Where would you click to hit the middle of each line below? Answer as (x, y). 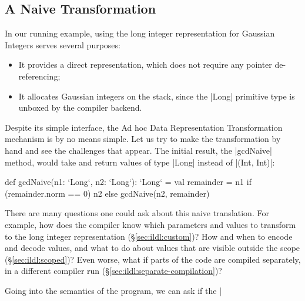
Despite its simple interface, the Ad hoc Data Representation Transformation (144, 127)
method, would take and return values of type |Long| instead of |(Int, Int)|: (140, 162)
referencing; (39, 76)
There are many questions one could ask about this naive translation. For (137, 213)
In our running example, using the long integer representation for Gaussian (140, 33)
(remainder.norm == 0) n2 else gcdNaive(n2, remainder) (107, 193)
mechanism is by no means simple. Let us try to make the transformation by (143, 139)
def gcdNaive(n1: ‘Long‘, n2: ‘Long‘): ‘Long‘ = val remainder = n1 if (128, 182)
